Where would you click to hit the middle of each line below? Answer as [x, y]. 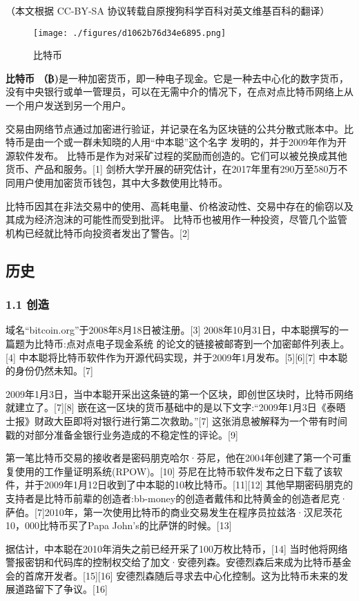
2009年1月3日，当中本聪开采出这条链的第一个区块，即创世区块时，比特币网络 [179, 393]
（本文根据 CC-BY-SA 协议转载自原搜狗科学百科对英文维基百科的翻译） [168, 10]
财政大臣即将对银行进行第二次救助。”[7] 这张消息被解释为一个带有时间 [191, 420]
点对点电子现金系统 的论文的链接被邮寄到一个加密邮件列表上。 [208, 343]
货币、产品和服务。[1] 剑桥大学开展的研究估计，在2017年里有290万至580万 [172, 169]
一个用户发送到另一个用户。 [68, 105]
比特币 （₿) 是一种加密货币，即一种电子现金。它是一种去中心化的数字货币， [177, 78]
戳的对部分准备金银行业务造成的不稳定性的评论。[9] [122, 434]
